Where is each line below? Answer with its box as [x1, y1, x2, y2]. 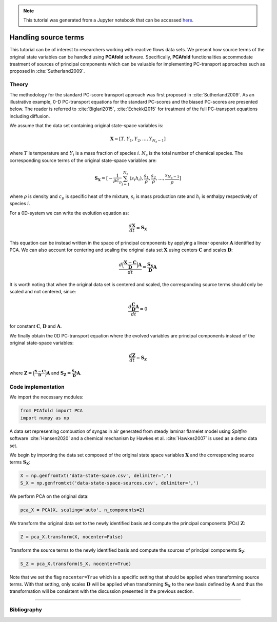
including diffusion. [9, 113, 50, 119]
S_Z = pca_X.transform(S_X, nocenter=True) [20, 560, 132, 567]
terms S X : [9, 459, 31, 467]
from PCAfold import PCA [20, 408, 83, 414]
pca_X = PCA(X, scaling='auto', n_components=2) [20, 507, 145, 513]
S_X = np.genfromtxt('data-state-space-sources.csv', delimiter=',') [20, 480, 199, 486]
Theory [9, 81, 28, 88]
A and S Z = [46, 370, 71, 377]
